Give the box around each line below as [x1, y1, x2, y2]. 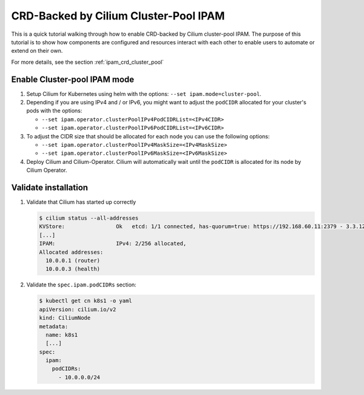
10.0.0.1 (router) [45, 257, 100, 264]
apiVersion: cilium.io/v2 [39, 306, 116, 312]
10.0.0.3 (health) [45, 266, 100, 272]
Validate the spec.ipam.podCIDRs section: [26, 281, 136, 288]
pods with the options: [26, 107, 83, 115]
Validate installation [11, 182, 88, 192]
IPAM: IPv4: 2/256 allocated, [39, 240, 187, 247]
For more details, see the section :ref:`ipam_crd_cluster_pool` [11, 58, 164, 66]
